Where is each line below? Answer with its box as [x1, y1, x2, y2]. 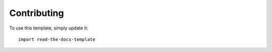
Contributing [9, 7, 64, 18]
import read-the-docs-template [18, 36, 96, 42]
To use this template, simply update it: [9, 25, 88, 31]
